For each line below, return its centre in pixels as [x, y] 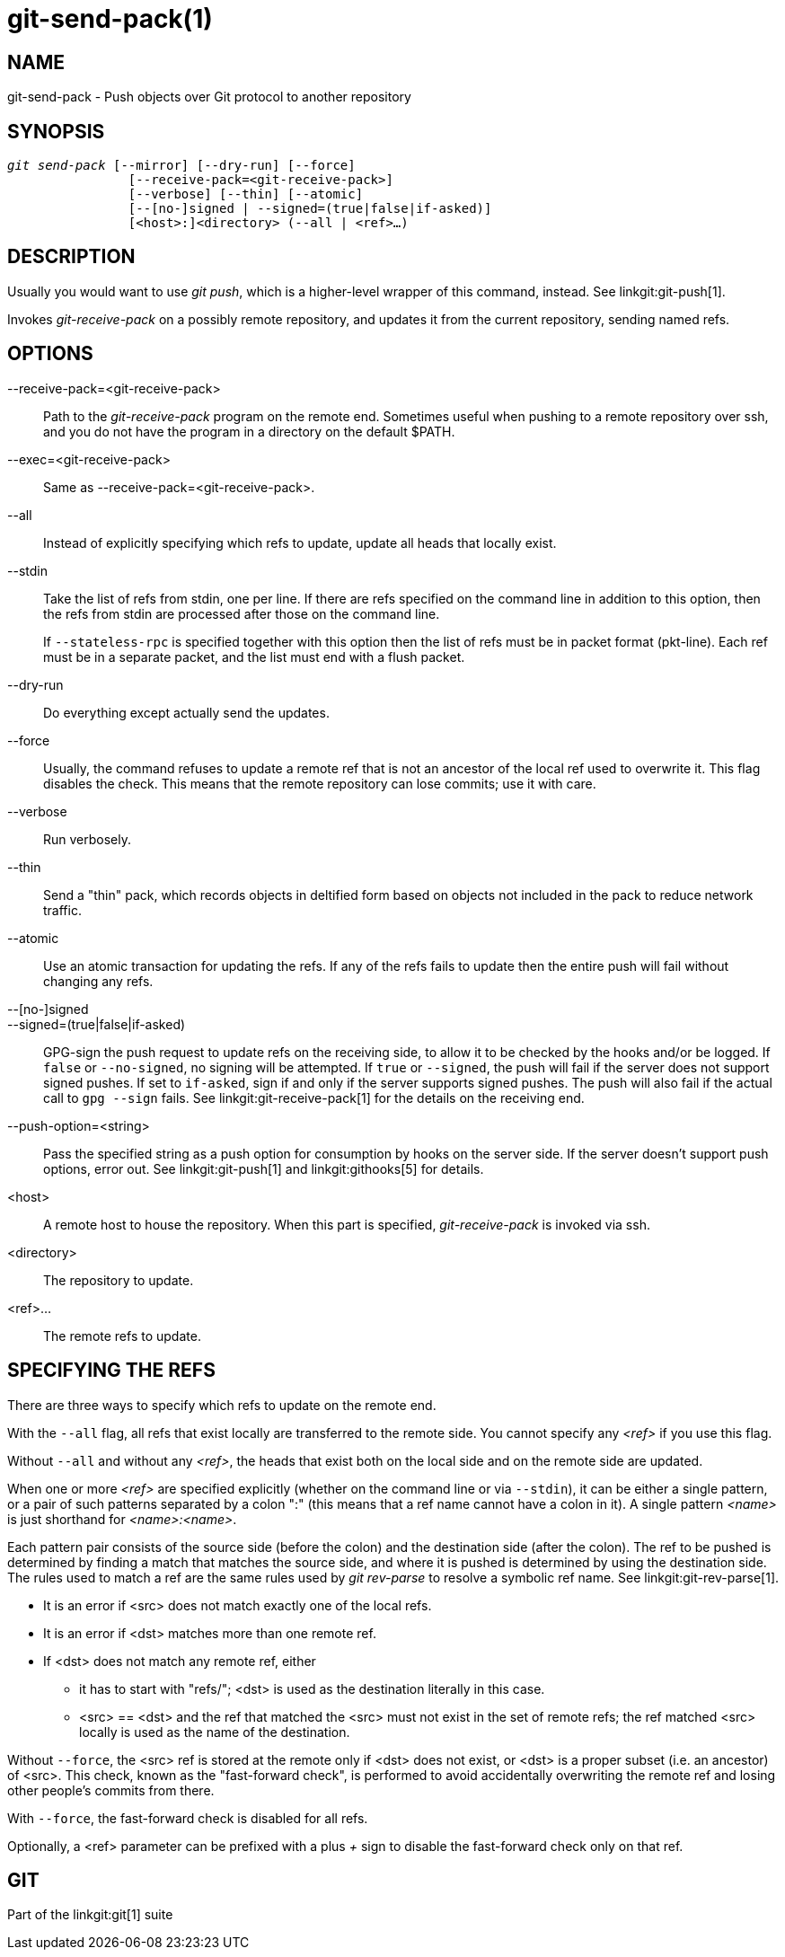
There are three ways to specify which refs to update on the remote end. [222, 1405]
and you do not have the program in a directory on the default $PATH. [249, 431]
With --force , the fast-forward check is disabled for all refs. [188, 1818]
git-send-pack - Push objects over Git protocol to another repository [209, 97]
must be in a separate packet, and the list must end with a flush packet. [254, 657]
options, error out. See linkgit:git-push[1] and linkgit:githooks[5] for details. [264, 1168]
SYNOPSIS [56, 131]
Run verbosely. [88, 839]
